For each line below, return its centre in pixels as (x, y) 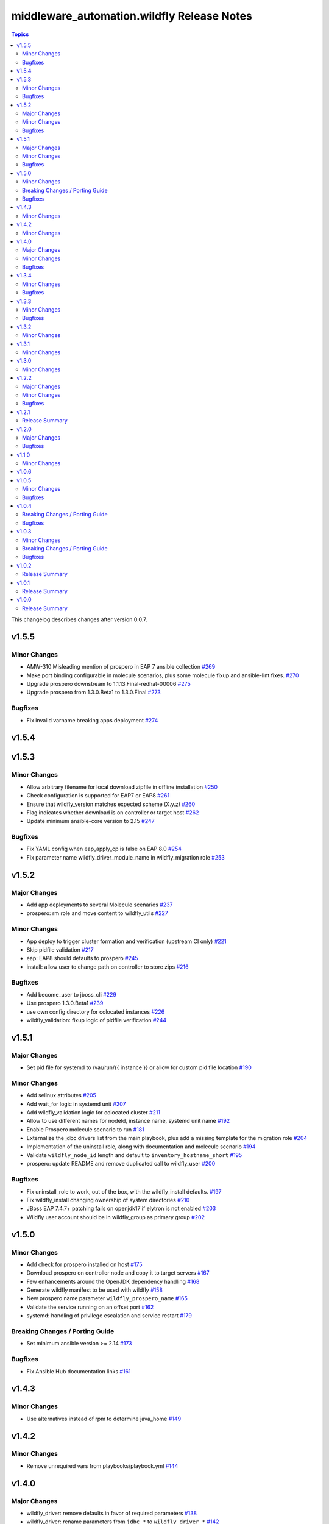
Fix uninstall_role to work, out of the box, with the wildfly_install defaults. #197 (124, 1191)
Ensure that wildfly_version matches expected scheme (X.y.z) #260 (111, 804)
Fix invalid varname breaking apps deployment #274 (92, 720)
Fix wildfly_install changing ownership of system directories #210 (108, 1200)
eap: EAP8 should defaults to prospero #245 (82, 958)
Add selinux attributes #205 (62, 1095)
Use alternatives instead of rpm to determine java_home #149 (104, 1419)
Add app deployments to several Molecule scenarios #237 (100, 905)
